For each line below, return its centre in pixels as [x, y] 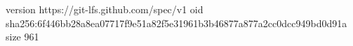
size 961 [22, 37]
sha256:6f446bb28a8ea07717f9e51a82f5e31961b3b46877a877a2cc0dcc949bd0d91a [176, 23]
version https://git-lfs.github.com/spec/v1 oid [105, 9]
